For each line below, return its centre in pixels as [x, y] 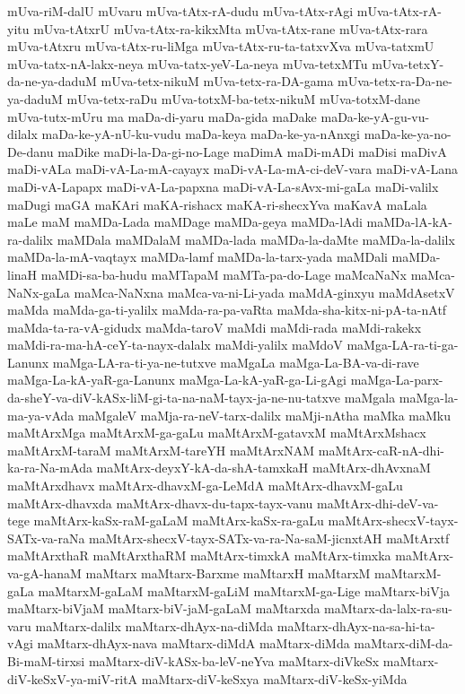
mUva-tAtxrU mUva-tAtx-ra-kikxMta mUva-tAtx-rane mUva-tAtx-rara [231, 28]
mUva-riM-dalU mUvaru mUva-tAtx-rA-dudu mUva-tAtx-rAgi [180, 11]
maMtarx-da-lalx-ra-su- [388, 608]
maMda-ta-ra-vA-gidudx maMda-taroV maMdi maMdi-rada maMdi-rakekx [215, 327]
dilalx [22, 134]
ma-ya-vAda [41, 415]
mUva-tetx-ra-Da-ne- [395, 81]
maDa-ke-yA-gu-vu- [375, 116]
